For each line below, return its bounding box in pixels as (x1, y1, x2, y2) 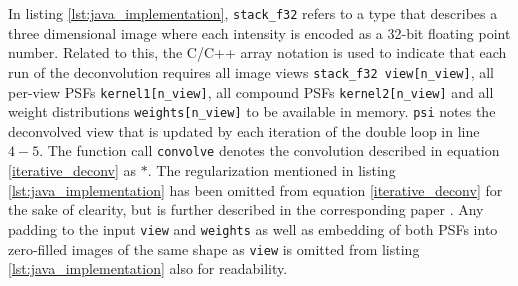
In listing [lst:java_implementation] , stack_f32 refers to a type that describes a (8, 3, 498, 23)
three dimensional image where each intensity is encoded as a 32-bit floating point (8, 22, 511, 43)
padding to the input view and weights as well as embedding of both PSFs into (8, 218, 498, 239)
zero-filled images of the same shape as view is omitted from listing (8, 238, 420, 259)
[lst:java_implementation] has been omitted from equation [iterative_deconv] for (8, 179, 503, 200)
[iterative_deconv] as (8, 160, 137, 181)
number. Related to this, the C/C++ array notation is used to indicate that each (8, 42, 507, 63)
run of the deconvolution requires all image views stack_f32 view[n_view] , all (8, 61, 495, 82)
